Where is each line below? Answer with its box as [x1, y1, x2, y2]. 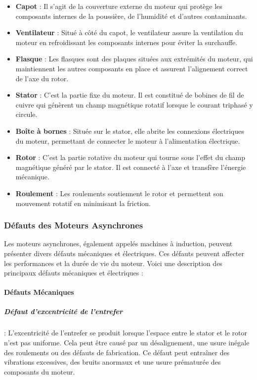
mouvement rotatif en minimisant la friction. [15, 198, 151, 208]
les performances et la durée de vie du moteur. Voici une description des [4, 258, 222, 268]
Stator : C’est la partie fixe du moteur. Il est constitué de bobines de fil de [15, 90, 244, 100]
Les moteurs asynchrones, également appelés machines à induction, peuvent [4, 238, 233, 249]
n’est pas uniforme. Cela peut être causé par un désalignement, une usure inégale [4, 337, 250, 348]
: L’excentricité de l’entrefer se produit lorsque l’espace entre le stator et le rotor [4, 327, 247, 338]
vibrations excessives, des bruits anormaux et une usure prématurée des [4, 357, 221, 367]
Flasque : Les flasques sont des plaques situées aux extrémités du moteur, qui [15, 54, 253, 64]
